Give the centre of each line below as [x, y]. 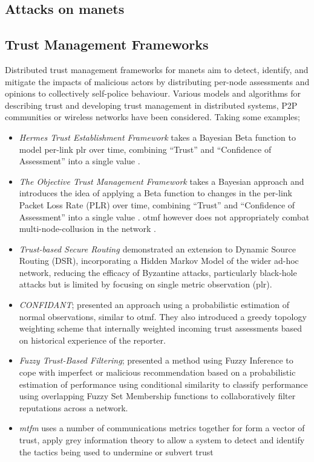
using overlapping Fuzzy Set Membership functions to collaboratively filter [157, 396]
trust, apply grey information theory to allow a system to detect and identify [162, 440]
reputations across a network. [74, 407]
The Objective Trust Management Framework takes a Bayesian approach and [162, 181]
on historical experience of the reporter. [92, 340]
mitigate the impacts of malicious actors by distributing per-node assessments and [157, 81]
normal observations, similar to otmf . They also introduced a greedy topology [163, 316]
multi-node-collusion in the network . [87, 229]
